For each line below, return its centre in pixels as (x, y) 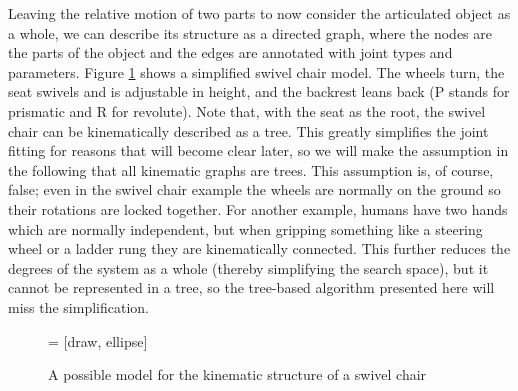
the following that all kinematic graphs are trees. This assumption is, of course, (251, 169)
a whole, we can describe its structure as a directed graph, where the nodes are (250, 32)
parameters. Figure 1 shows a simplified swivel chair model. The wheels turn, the (256, 71)
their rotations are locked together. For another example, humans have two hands (258, 208)
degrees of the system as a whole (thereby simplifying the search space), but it (248, 267)
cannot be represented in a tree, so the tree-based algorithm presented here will (251, 287)
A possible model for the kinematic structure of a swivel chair (237, 374)
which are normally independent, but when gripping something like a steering (245, 228)
